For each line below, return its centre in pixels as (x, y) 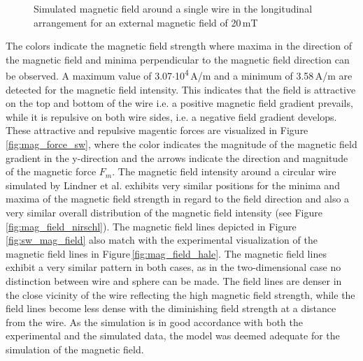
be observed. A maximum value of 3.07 (89, 76)
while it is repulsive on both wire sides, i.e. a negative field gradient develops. (171, 116)
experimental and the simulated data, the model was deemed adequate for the (173, 336)
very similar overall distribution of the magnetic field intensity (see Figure (164, 212)
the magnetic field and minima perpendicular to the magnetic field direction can (178, 59)
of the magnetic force (51, 171)
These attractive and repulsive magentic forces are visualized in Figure (157, 130)
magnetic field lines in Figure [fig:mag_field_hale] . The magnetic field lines (166, 253)
